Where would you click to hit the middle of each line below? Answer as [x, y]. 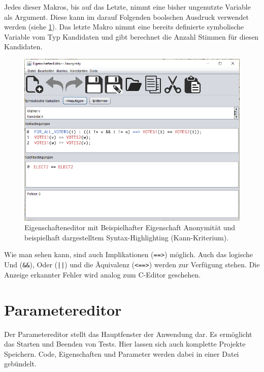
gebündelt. [20, 364]
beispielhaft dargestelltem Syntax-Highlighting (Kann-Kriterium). [127, 237]
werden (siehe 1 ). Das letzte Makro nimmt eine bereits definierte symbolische [124, 27]
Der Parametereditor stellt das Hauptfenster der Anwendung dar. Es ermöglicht [128, 334]
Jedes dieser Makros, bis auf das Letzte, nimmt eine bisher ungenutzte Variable [127, 7]
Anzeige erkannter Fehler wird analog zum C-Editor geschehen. [103, 274]
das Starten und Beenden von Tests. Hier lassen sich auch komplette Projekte [125, 344]
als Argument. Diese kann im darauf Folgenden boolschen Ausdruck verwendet [126, 17]
